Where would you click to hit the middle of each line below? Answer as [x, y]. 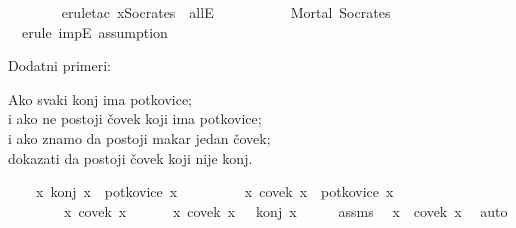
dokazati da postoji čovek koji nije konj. [130, 157]
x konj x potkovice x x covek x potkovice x [214, 191]
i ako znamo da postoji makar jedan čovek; [139, 137]
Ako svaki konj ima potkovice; [100, 98]
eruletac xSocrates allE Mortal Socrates [226, 12]
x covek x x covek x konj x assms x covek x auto [285, 210]
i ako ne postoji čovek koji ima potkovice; [135, 118]
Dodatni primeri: [59, 65]
